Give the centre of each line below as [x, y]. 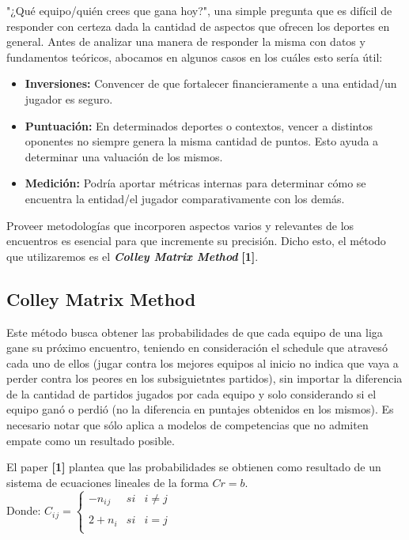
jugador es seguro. [69, 98]
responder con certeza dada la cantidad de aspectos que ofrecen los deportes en [198, 26]
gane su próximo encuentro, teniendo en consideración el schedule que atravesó [197, 347]
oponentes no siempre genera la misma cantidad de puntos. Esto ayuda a [202, 141]
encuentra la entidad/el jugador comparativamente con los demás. [185, 198]
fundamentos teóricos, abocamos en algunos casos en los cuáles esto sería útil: [195, 57]
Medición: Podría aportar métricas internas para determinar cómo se [195, 183]
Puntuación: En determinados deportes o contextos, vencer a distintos [199, 125]
